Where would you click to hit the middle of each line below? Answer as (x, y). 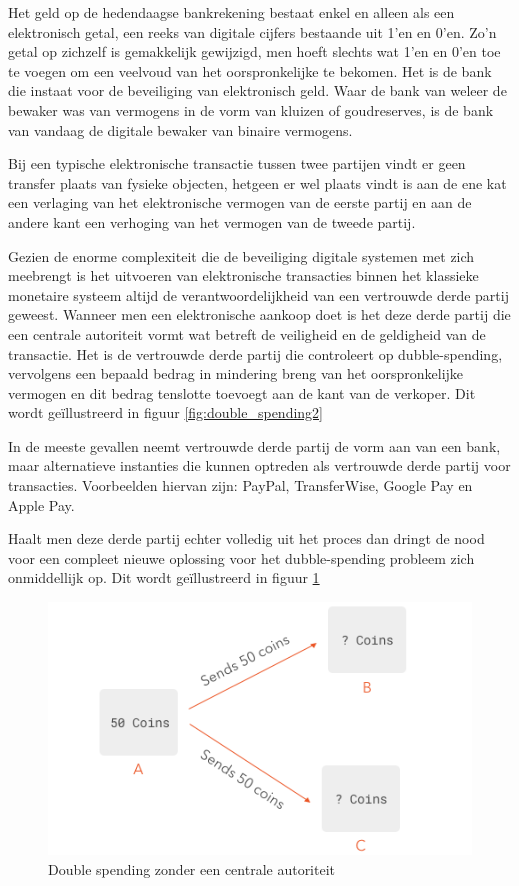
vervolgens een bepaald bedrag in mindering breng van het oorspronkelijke (236, 373)
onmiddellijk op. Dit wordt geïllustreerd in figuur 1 (164, 577)
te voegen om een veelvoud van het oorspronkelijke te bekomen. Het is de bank (250, 70)
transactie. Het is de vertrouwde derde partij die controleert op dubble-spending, (255, 353)
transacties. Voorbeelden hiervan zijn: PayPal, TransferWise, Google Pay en (240, 485)
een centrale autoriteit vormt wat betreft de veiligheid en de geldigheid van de (247, 333)
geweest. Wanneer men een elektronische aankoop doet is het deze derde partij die (259, 314)
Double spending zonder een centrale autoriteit (192, 868)
